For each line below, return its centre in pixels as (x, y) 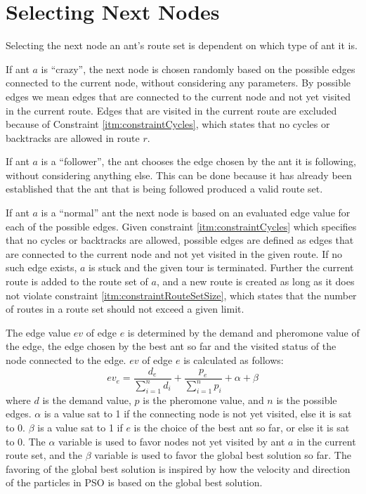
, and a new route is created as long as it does (255, 281)
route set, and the (44, 455)
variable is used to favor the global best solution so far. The (223, 455)
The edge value (38, 332)
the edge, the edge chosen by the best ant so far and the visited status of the (171, 346)
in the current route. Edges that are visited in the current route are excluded (171, 110)
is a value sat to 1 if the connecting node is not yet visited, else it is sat (198, 414)
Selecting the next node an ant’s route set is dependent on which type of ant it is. (182, 45)
